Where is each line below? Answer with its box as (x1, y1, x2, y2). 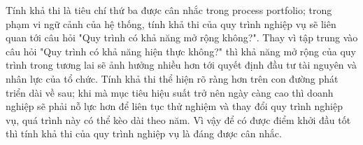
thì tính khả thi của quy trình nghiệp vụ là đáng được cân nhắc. (6, 126, 282, 141)
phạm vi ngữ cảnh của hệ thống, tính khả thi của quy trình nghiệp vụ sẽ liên (6, 16, 336, 31)
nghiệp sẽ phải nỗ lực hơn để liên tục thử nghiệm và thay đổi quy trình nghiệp (6, 99, 343, 113)
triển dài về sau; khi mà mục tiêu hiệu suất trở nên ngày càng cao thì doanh (6, 85, 334, 99)
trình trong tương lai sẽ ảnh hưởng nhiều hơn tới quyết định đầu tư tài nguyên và (6, 57, 357, 72)
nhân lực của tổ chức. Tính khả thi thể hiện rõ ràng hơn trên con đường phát (6, 71, 339, 85)
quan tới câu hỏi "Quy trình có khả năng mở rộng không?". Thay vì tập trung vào (6, 30, 358, 45)
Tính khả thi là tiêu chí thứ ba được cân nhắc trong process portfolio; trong (6, 3, 332, 17)
